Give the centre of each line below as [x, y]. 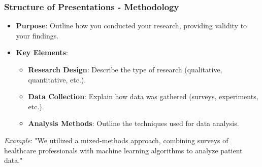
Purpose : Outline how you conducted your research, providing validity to [132, 26]
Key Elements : [42, 52]
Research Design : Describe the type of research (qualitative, [125, 69]
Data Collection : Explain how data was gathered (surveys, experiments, [143, 96]
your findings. [37, 35]
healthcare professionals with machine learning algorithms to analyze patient [123, 150]
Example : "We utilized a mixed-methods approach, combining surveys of [116, 140]
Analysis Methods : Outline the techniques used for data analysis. [134, 123]
